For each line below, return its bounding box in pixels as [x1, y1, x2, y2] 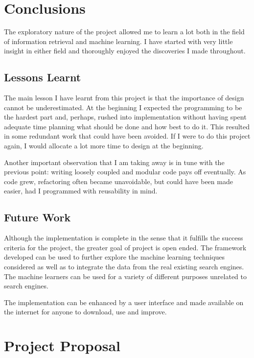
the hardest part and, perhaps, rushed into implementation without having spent [4, 112, 247, 122]
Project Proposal [4, 335, 120, 356]
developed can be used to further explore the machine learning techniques [4, 252, 225, 262]
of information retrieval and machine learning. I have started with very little [4, 36, 233, 46]
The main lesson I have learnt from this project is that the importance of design [4, 93, 244, 103]
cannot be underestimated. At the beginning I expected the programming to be [4, 102, 242, 112]
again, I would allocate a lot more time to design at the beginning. [4, 141, 204, 151]
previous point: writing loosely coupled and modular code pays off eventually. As [4, 167, 246, 177]
